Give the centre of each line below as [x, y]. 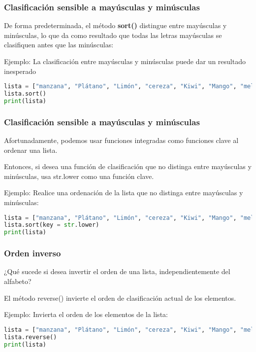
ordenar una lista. [31, 150]
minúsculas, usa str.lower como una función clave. [79, 176]
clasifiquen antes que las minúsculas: [59, 45]
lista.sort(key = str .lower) [52, 225]
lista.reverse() [31, 337]
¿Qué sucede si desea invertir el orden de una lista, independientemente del [117, 271]
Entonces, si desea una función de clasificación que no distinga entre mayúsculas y [128, 166]
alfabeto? [18, 281]
